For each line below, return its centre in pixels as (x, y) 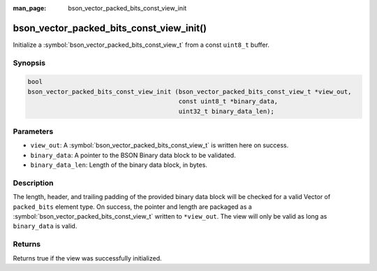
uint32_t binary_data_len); (227, 111)
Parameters (33, 131)
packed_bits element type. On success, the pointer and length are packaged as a (133, 207)
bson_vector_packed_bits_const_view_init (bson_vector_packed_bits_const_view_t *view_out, (190, 91)
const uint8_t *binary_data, (228, 102)
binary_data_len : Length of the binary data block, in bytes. (119, 165)
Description (33, 183)
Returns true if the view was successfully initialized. (87, 258)
